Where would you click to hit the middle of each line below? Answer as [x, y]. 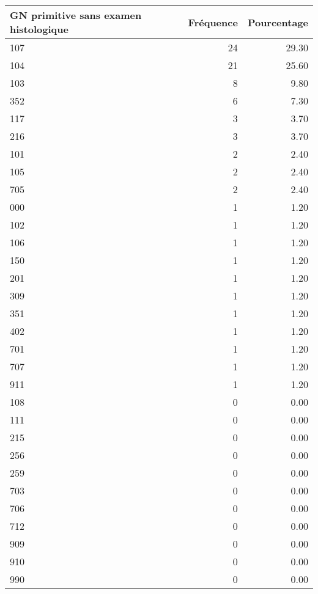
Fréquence [213, 22]
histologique [39, 29]
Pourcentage [278, 22]
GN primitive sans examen [76, 15]
